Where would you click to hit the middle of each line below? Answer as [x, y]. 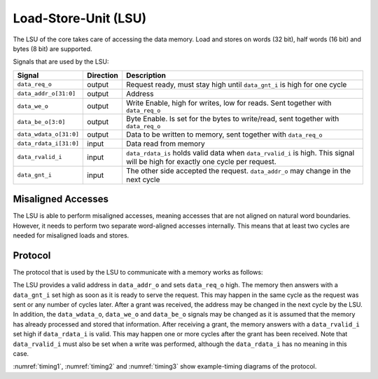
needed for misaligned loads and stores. [71, 235]
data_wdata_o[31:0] [48, 134]
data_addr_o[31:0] [47, 94]
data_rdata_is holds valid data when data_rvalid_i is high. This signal [240, 153]
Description [146, 75]
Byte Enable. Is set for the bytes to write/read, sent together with [233, 118]
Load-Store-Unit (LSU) [80, 18]
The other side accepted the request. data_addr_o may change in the [239, 170]
